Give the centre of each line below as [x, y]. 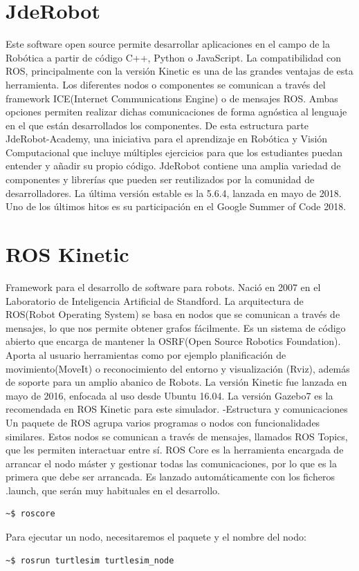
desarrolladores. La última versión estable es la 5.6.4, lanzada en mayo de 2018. [174, 193]
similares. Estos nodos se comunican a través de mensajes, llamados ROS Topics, [177, 436]
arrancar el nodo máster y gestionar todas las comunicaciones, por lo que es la [171, 463]
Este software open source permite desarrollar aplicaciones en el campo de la [168, 44]
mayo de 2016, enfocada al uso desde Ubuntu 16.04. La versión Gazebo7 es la [169, 395]
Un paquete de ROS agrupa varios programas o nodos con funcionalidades [163, 422]
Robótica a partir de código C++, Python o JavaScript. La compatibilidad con [174, 57]
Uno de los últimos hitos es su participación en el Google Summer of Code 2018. [176, 206]
